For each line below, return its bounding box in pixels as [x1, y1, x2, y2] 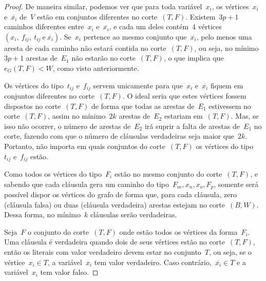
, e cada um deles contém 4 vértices [109, 21, 222, 32]
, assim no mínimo [48, 110, 106, 121]
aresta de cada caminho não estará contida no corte [4, 42, 166, 53]
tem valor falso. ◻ [40, 267, 99, 277]
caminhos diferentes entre [4, 21, 84, 32]
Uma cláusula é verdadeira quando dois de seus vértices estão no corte [4, 236, 225, 247]
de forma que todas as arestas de [91, 100, 195, 111]
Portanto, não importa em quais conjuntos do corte [4, 140, 165, 151]
